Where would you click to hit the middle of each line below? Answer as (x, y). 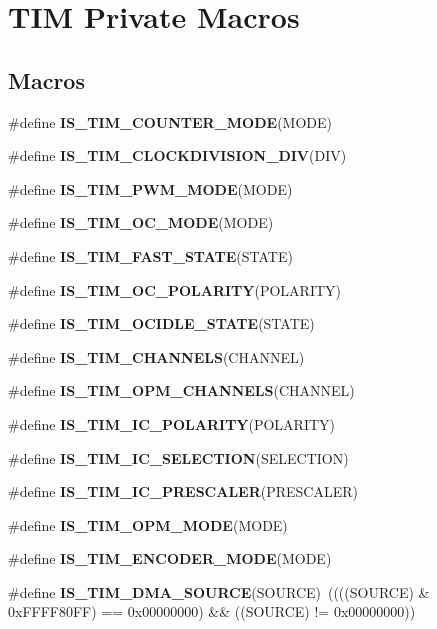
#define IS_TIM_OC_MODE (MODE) (141, 222)
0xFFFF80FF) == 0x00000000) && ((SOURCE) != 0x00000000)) (212, 611)
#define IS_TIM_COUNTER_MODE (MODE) (170, 121)
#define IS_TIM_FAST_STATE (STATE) (150, 255)
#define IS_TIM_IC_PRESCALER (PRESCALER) (183, 491)
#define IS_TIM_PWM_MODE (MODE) (150, 188)
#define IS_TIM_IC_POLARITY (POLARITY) (172, 423)
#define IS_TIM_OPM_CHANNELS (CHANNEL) (181, 390)
